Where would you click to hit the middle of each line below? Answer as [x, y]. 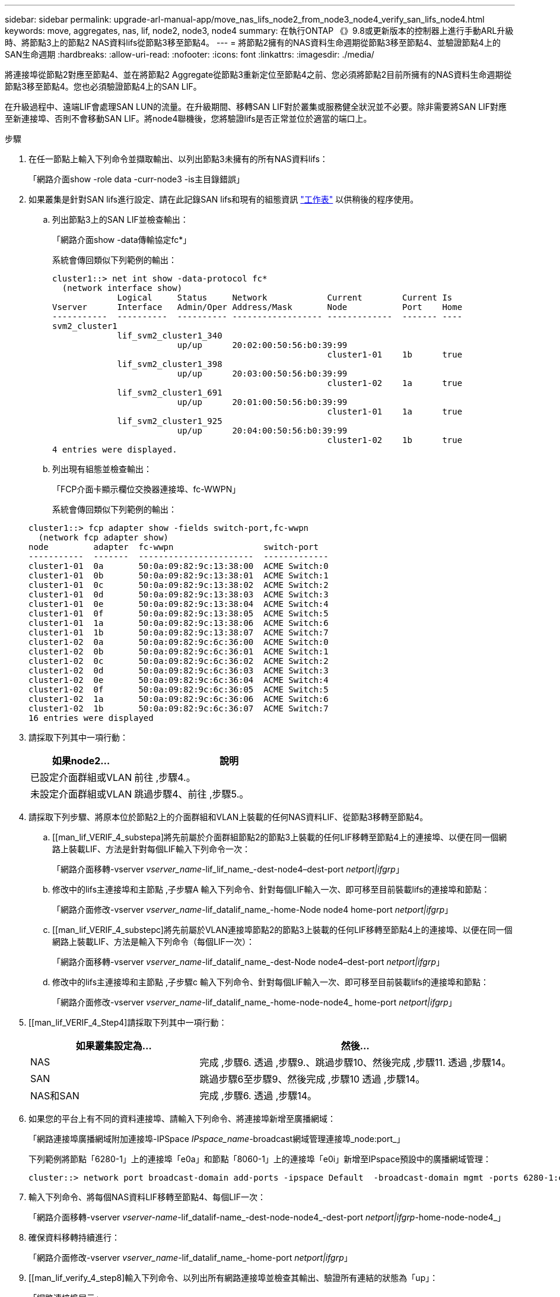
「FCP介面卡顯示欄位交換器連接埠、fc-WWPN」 [147, 489]
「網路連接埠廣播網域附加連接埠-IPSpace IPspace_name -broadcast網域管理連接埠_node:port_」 [217, 1139]
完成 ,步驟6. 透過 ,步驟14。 [258, 1096]
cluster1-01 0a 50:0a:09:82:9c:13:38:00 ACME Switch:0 [179, 566]
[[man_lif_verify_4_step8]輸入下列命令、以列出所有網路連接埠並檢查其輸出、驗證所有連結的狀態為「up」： [233, 1278]
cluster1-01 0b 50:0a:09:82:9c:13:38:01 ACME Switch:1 [179, 575]
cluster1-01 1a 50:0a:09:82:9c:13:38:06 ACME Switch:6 [179, 623]
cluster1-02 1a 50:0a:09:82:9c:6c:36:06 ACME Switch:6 [179, 699]
